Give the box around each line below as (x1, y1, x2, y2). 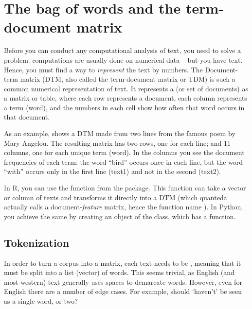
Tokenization (4, 235, 70, 250)
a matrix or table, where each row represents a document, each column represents (4, 93, 247, 103)
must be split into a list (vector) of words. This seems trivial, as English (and (4, 267, 234, 277)
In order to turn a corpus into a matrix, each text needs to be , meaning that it (4, 257, 241, 268)
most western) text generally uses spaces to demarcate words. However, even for (4, 276, 242, 287)
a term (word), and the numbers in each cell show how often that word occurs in (4, 102, 245, 112)
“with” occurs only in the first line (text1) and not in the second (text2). (4, 166, 221, 176)
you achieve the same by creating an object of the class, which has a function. (4, 211, 236, 221)
